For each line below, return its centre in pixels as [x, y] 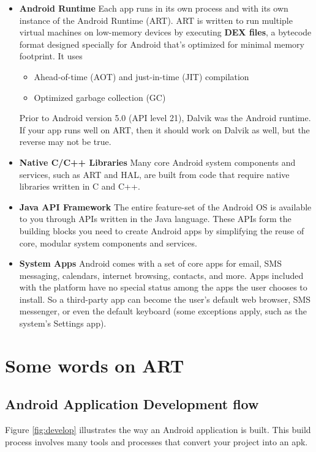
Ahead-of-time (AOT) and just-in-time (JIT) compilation [141, 76]
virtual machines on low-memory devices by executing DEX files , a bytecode [165, 32]
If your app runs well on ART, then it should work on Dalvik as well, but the [164, 129]
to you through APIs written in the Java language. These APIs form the [155, 219]
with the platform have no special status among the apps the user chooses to [163, 287]
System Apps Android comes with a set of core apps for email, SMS [150, 263]
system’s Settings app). [63, 323]
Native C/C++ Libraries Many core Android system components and [157, 162]
